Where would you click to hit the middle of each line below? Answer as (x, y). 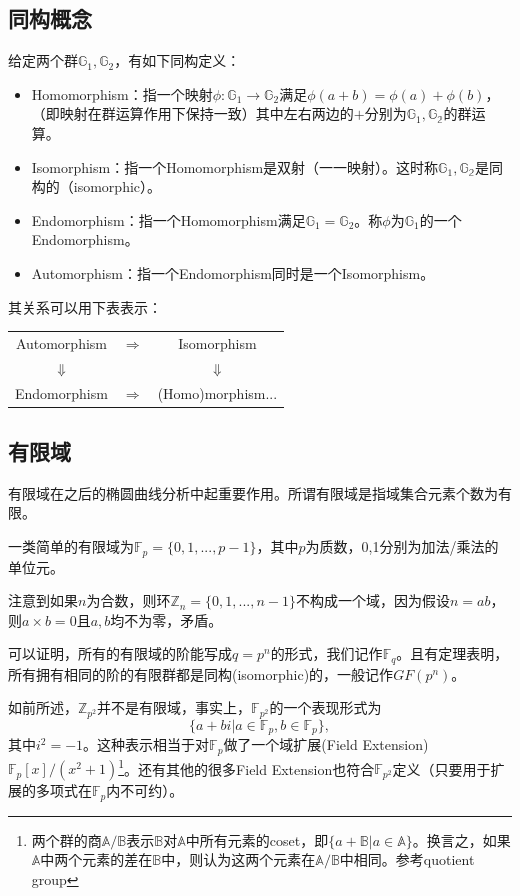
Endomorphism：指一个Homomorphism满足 (168, 219)
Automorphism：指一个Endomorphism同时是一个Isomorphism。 (233, 272)
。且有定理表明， (452, 653)
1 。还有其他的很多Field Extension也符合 (246, 767)
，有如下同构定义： (177, 60)
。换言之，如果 (461, 839)
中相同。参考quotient (407, 859)
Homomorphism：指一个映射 (122, 93)
